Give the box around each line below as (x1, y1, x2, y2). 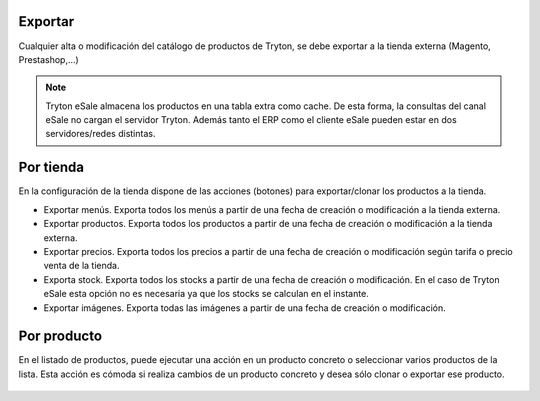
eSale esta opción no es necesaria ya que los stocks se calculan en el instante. (43, 288, 369, 300)
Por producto (18, 328, 103, 345)
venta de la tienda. (43, 260, 120, 272)
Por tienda (18, 159, 85, 176)
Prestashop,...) (18, 53, 79, 65)
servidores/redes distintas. (45, 128, 156, 140)
